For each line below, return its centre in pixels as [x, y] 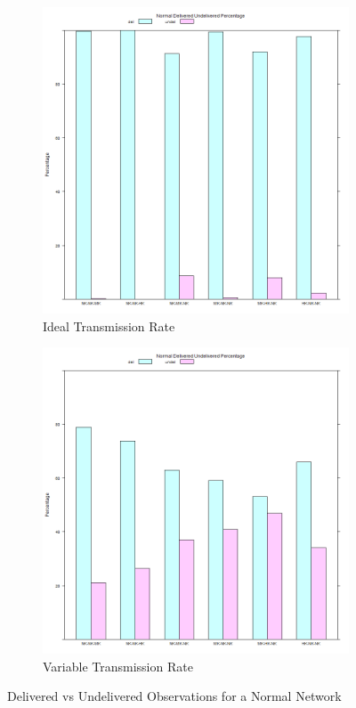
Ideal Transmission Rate [109, 326]
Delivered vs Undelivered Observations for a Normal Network [174, 696]
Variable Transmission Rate [118, 666]
